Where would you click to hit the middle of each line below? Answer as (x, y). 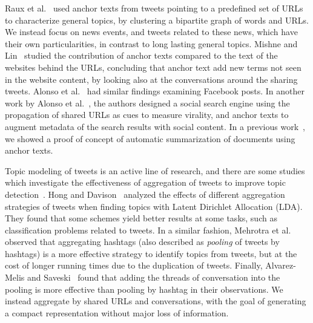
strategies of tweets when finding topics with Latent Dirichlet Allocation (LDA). (154, 206)
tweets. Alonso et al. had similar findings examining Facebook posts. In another (155, 91)
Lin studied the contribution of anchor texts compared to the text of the (141, 55)
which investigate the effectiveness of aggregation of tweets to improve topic (145, 182)
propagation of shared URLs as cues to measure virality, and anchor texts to (147, 115)
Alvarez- (281, 265)
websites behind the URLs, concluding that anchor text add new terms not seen (153, 67)
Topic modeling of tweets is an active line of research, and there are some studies (155, 170)
